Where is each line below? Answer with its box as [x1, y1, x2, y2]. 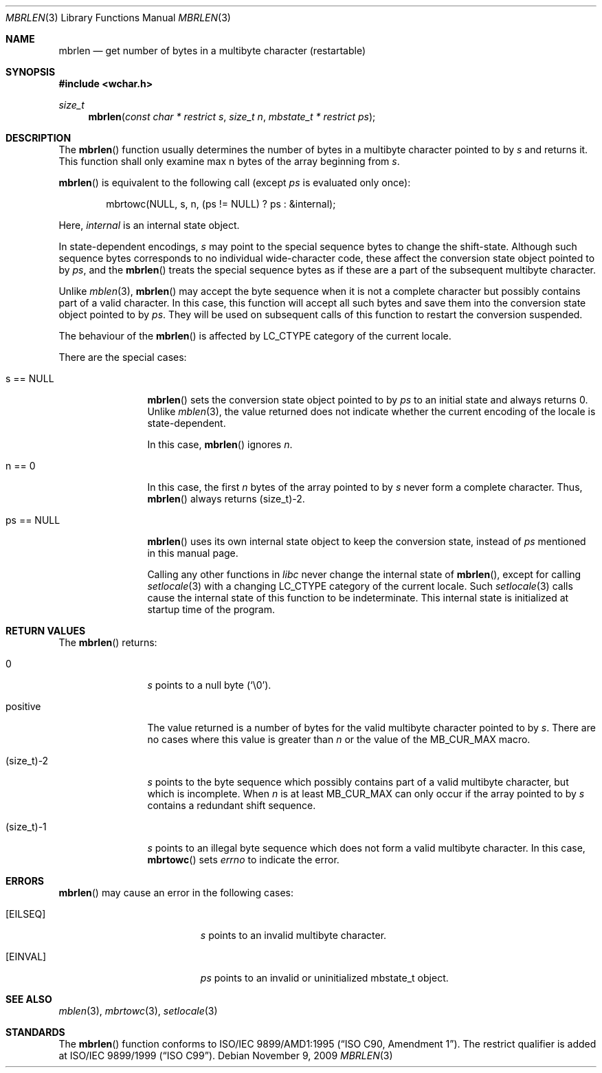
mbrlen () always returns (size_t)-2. [147, 493, 305, 505]
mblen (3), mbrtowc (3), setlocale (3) [58, 1005, 218, 1017]
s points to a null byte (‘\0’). [147, 679, 271, 691]
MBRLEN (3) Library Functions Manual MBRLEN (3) [5, 12, 231, 23]
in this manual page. [147, 547, 238, 559]
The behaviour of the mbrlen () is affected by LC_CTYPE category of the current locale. [58, 330, 452, 342]
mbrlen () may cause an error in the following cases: [58, 887, 294, 898]
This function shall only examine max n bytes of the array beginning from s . [58, 155, 400, 167]
